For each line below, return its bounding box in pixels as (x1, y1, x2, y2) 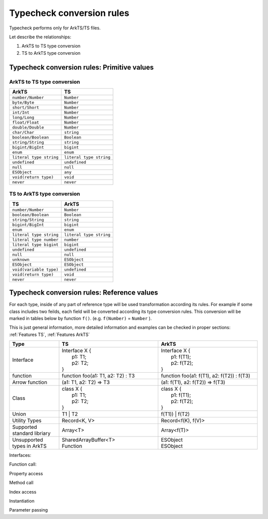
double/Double (12, 124, 44, 130)
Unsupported (12, 436, 43, 443)
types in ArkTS (12, 443, 47, 450)
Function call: (9, 461, 37, 467)
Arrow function (12, 379, 47, 386)
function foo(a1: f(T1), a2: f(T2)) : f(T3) (161, 372, 251, 379)
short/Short (12, 104, 39, 110)
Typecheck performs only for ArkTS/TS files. (9, 25, 101, 31)
